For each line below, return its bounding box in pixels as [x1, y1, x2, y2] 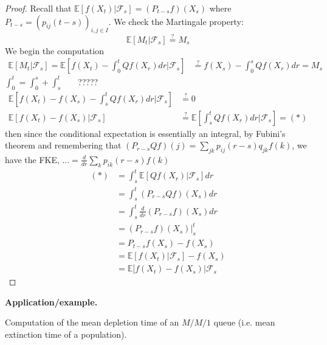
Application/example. [5, 295, 98, 308]
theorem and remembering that [5, 139, 122, 152]
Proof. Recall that [5, 2, 72, 14]
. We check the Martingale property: [108, 15, 244, 27]
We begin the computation [5, 44, 104, 57]
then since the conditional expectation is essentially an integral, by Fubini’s [5, 127, 286, 139]
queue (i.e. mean [213, 316, 275, 329]
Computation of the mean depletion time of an [5, 316, 179, 329]
